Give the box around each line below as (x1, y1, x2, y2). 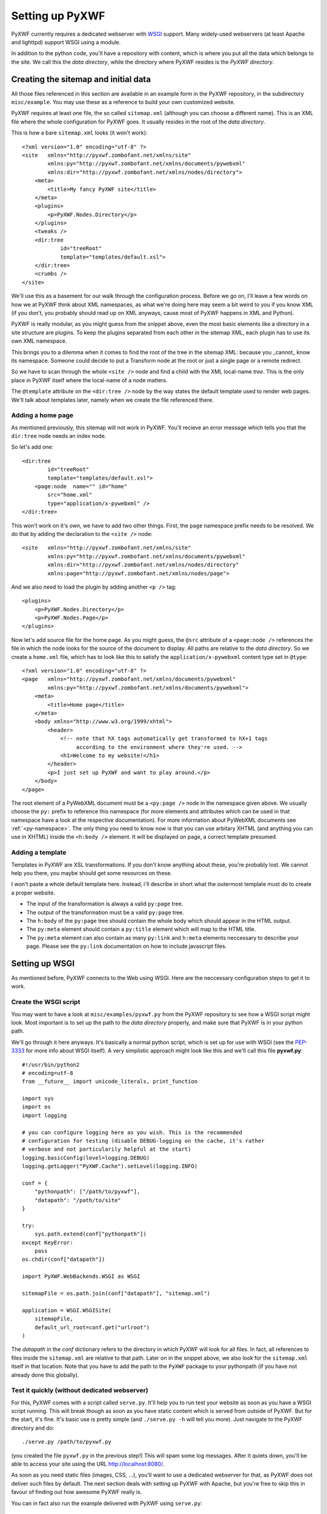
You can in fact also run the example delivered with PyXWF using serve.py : (11, 1499, 202, 1507)
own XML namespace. (11, 337, 67, 345)
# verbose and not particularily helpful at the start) (22, 1146, 191, 1153)
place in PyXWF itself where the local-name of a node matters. (11, 376, 168, 384)
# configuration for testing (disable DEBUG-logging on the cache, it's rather (22, 1137, 265, 1145)
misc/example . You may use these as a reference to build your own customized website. (11, 99, 236, 106)
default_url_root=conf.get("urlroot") (34, 1324, 150, 1331)
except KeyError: (22, 1239, 73, 1246)
